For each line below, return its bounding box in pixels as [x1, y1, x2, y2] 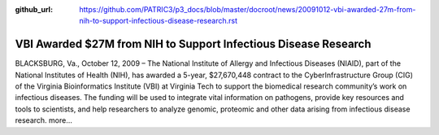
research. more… [15, 115, 72, 125]
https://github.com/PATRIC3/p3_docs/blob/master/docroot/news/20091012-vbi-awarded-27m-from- [79, 5, 416, 14]
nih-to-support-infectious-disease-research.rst [79, 16, 238, 26]
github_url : [15, 5, 53, 14]
